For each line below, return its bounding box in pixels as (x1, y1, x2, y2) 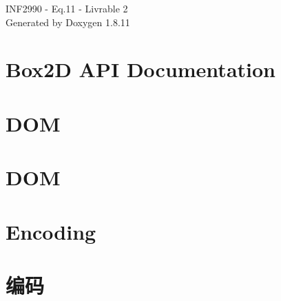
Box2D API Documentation (6, 55, 275, 83)
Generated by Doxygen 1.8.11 (6, 14, 130, 29)
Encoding (6, 217, 96, 245)
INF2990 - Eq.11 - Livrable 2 (6, 1, 128, 15)
